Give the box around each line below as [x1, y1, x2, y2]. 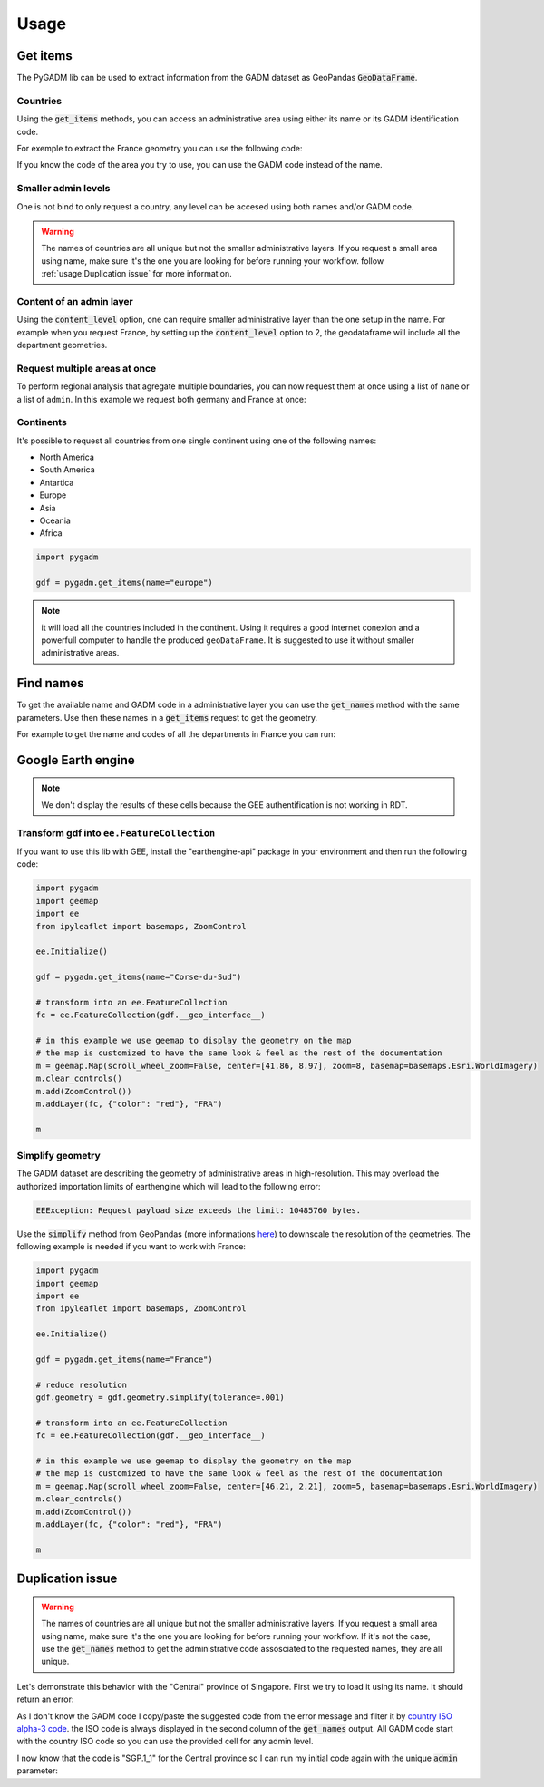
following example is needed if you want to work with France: [16, 1241, 247, 1252]
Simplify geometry [16, 1150, 102, 1162]
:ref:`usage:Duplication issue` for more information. [41, 268, 232, 279]
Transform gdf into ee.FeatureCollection [16, 826, 216, 839]
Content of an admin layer [16, 295, 133, 307]
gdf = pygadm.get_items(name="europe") [35, 578, 213, 588]
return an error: [16, 1694, 74, 1704]
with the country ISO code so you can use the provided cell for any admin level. [16, 1736, 314, 1747]
